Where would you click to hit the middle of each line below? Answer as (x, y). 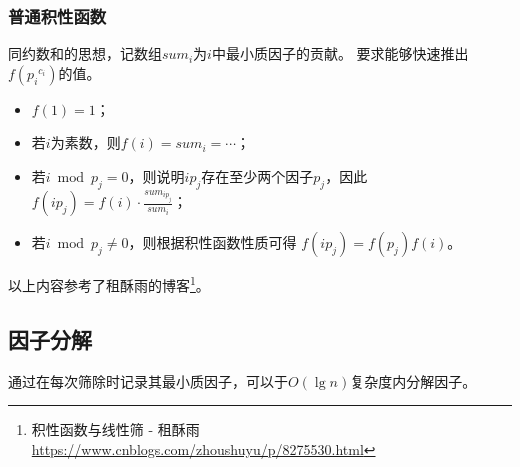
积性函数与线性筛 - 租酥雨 (115, 429)
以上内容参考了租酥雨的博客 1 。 (109, 283)
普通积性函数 (57, 15)
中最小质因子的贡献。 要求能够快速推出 (340, 53)
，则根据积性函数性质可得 (212, 242)
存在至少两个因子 (257, 176)
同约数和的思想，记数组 (85, 53)
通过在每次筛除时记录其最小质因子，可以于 (148, 380)
